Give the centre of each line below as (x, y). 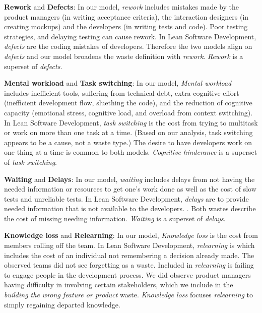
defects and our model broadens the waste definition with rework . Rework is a (124, 56)
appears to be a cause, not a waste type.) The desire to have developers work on (128, 142)
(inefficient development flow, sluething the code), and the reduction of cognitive (128, 103)
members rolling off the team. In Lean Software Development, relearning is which (129, 245)
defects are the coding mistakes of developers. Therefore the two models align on (128, 46)
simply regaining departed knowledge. (62, 304)
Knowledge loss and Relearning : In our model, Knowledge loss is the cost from (131, 235)
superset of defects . (33, 66)
